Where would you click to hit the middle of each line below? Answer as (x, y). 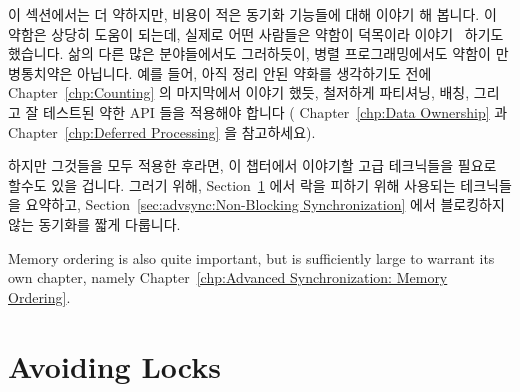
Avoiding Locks (114, 365)
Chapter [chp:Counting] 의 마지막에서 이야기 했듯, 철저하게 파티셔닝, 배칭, (239, 92)
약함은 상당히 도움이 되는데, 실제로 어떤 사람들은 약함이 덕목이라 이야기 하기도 (256, 33)
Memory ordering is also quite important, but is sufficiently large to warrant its (251, 257)
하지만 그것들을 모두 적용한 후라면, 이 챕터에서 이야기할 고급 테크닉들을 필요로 (252, 165)
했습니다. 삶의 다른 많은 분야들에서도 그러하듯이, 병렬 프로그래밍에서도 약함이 (249, 53)
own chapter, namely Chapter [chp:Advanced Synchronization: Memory (228, 277)
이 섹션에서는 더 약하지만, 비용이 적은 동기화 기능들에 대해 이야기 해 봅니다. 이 (252, 14)
